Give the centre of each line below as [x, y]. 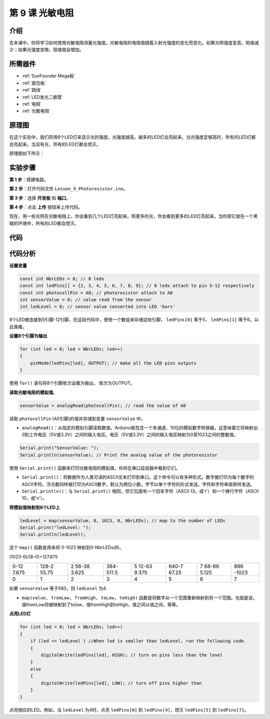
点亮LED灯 [20, 614]
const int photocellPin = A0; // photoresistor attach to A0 [96, 293]
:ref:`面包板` [34, 83]
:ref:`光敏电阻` [36, 111]
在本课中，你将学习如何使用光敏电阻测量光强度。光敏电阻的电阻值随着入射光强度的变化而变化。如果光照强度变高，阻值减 [134, 43]
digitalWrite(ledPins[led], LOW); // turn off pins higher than [121, 683]
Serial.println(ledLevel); [53, 534]
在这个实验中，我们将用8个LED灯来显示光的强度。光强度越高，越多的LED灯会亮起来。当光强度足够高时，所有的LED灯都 [132, 137]
